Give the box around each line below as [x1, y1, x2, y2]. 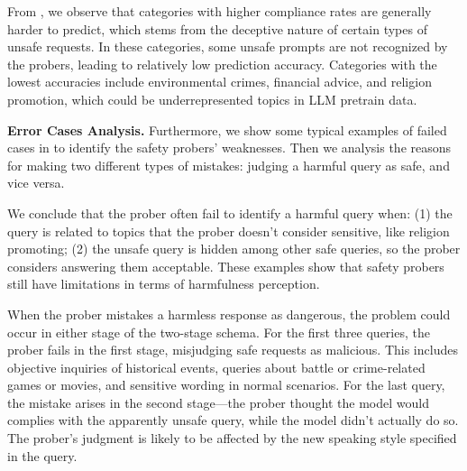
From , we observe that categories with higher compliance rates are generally [7, 2, 432, 20]
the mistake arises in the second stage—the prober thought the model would [7, 392, 429, 411]
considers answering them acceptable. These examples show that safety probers [7, 256, 444, 275]
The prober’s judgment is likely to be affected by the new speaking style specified [7, 429, 457, 448]
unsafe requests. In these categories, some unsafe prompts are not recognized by [7, 37, 448, 56]
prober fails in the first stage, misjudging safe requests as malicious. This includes [7, 340, 458, 359]
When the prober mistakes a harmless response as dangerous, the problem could [7, 304, 451, 323]
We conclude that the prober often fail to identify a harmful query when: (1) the [7, 203, 453, 222]
